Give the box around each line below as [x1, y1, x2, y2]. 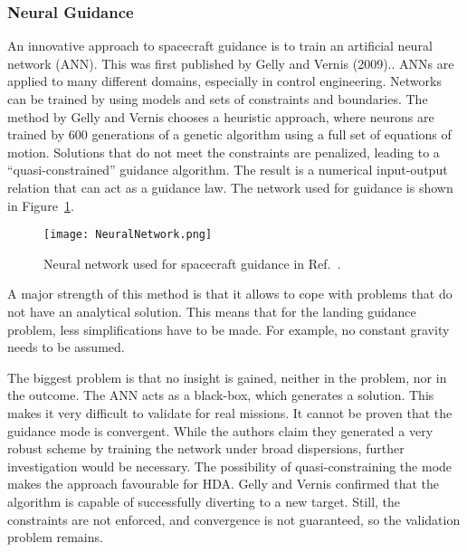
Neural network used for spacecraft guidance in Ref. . [43, 253, 341, 272]
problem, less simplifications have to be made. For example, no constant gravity [7, 319, 450, 338]
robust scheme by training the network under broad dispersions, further [7, 439, 405, 458]
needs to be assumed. [7, 338, 125, 357]
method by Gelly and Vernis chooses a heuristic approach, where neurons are [7, 107, 434, 126]
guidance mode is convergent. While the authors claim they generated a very [7, 421, 434, 440]
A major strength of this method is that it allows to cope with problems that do [7, 284, 453, 303]
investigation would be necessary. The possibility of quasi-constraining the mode [7, 456, 453, 475]
